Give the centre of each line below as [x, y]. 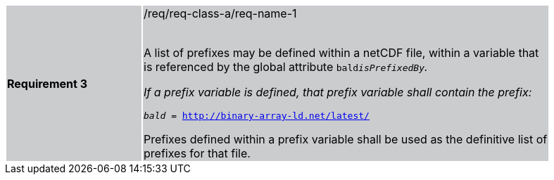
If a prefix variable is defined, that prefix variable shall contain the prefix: [338, 92]
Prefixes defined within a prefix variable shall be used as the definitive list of [346, 139]
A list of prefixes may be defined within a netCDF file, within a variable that [341, 53]
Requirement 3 [47, 83]
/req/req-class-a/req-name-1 [220, 13]
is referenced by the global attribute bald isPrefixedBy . [286, 67]
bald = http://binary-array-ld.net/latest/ [257, 116]
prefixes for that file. [197, 153]
